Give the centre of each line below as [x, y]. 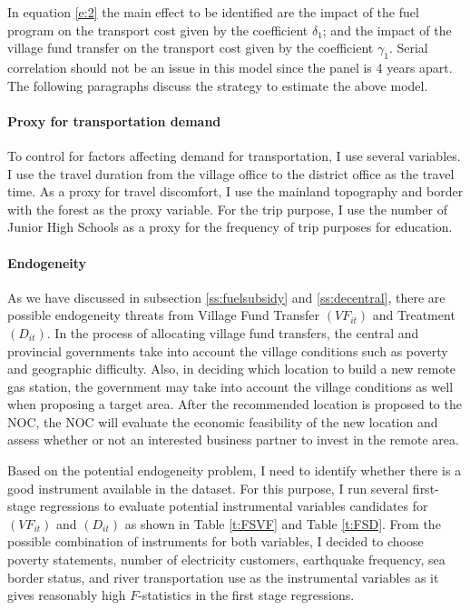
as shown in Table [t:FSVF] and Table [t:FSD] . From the [283, 523]
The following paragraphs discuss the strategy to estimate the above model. [218, 85]
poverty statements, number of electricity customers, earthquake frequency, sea [226, 560]
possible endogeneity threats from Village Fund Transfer [164, 315]
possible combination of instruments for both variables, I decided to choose [215, 541]
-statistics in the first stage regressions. [246, 595]
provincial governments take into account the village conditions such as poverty [228, 350]
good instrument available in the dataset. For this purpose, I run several [208, 488]
